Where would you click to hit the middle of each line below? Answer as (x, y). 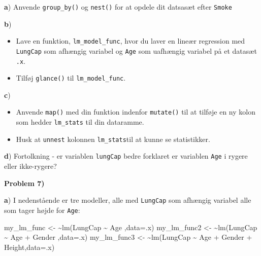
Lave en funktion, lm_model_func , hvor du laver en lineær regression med (130, 41)
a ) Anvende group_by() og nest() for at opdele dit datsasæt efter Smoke (118, 7)
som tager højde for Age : (42, 210)
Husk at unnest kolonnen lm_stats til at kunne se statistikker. (113, 139)
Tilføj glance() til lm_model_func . (71, 78)
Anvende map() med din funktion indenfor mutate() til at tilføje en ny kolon (136, 112)
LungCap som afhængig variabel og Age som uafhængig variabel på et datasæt (136, 50)
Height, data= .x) (29, 247)
